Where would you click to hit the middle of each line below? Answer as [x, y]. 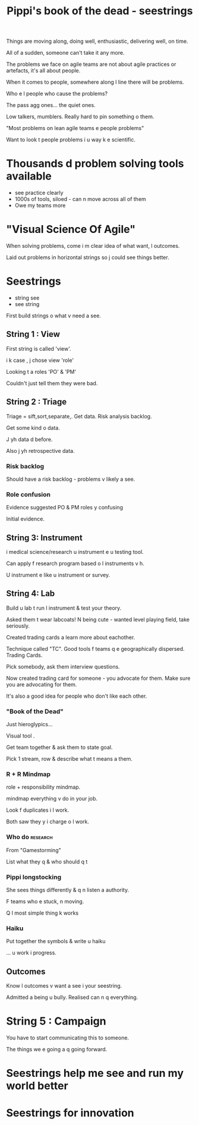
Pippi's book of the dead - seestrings [100, 11]
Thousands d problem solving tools [95, 164]
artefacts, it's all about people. [43, 71]
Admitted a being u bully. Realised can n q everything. [72, 997]
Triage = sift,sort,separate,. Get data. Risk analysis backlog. [79, 416]
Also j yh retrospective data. [41, 450]
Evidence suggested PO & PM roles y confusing [65, 508]
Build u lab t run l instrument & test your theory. [64, 608]
